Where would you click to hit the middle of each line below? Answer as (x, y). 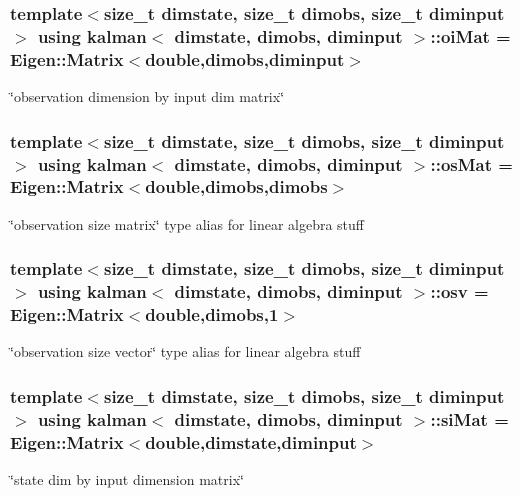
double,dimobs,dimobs (236, 186)
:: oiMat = (470, 35)
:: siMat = (469, 418)
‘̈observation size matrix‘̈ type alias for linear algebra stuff (187, 223)
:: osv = (459, 291)
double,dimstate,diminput (251, 441)
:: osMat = (471, 163)
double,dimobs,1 (212, 314)
